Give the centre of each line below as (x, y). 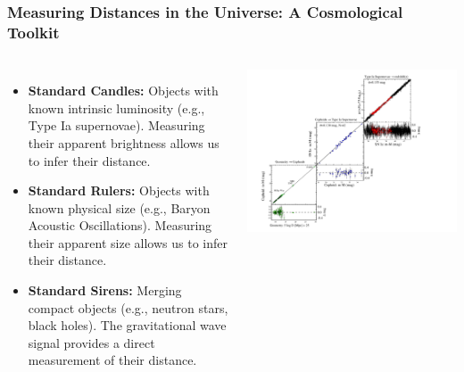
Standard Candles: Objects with (123, 91)
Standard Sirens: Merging (105, 290)
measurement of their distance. (112, 360)
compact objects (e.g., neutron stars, (128, 307)
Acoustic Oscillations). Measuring (120, 225)
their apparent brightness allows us (124, 142)
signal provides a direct (91, 342)
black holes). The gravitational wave (127, 325)
